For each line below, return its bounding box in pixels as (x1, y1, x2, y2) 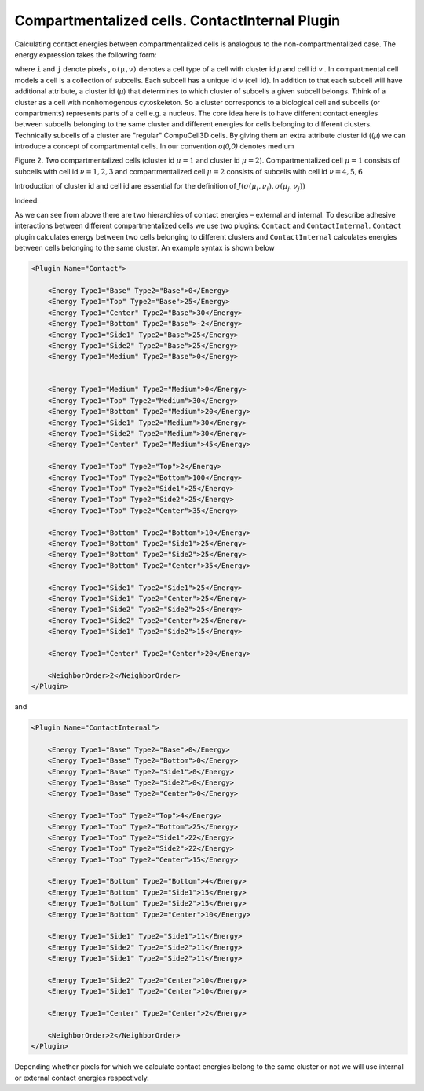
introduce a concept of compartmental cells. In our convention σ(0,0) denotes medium (14, 141, 294, 151)
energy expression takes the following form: (14, 49, 157, 59)
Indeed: (14, 196, 39, 205)
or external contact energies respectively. (14, 1073, 149, 1082)
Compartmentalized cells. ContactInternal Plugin (14, 12, 341, 29)
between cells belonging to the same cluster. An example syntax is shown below (14, 243, 275, 253)
